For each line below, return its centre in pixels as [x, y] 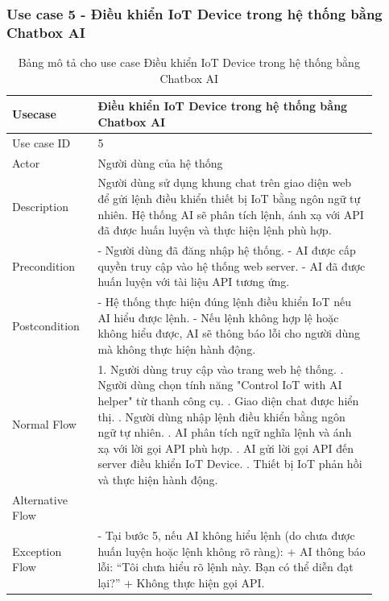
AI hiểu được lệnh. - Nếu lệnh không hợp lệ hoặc [218, 317]
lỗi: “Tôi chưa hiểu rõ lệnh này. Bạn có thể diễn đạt [226, 567]
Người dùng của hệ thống [160, 162]
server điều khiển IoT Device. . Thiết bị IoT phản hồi [230, 464]
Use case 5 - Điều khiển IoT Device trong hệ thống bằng [194, 13]
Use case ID [41, 142]
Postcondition [46, 325]
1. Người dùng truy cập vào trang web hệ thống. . [221, 369]
